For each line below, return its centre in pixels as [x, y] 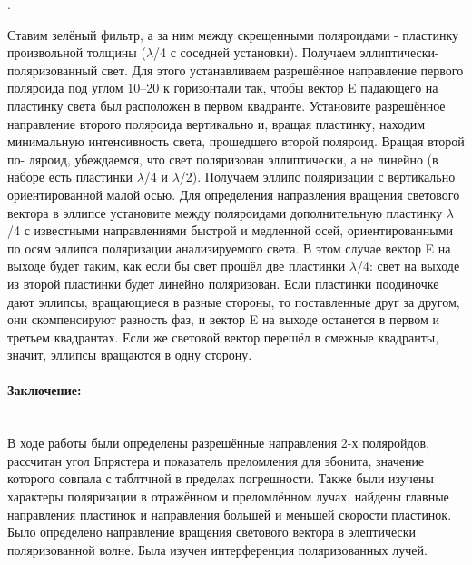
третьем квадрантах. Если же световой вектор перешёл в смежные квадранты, [223, 337]
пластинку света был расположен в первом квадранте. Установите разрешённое [226, 105]
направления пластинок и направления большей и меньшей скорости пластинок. [230, 514]
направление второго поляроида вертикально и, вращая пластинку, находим [216, 123]
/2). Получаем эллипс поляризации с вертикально [317, 177]
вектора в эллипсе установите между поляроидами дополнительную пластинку [225, 212]
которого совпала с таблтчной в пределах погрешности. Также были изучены [221, 478]
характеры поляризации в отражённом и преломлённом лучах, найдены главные [228, 496]
